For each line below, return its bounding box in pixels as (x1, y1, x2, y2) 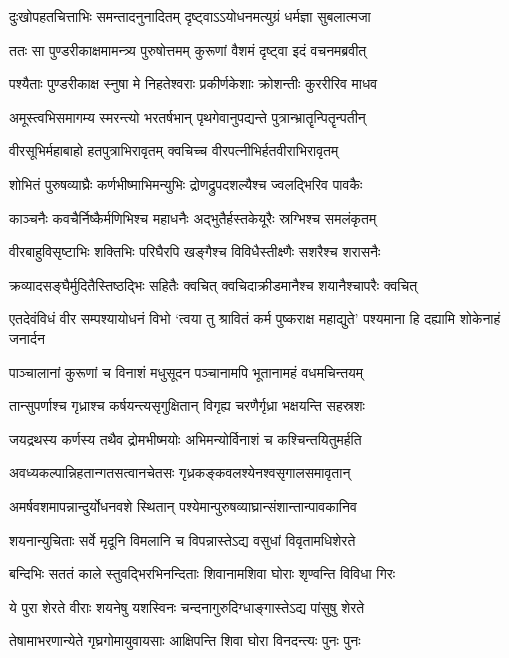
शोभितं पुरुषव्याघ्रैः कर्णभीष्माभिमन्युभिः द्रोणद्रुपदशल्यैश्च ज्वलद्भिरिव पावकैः (9, 173, 363, 194)
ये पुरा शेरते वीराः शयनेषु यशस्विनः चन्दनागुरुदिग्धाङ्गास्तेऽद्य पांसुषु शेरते (9, 596, 365, 617)
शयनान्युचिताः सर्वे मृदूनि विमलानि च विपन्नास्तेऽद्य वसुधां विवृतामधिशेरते (9, 529, 356, 550)
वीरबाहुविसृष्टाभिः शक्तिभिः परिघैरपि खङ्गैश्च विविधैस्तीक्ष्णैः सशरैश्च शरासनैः (9, 241, 381, 262)
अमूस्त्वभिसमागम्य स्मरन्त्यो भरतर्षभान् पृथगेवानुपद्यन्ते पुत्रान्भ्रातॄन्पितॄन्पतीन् (9, 106, 366, 127)
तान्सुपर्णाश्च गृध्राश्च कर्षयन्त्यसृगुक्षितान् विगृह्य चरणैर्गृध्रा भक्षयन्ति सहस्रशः (9, 395, 365, 416)
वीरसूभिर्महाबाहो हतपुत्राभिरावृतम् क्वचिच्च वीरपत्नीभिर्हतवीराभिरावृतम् (9, 140, 339, 161)
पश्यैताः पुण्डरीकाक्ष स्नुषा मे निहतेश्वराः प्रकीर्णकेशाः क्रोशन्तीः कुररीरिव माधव (9, 73, 378, 94)
